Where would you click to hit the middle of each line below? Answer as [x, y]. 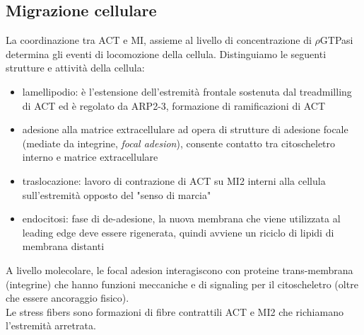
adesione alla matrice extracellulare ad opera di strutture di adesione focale [185, 129]
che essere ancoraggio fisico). [67, 298]
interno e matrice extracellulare [90, 157]
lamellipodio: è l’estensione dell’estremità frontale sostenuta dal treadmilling [187, 91]
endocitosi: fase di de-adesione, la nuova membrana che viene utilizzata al [181, 218]
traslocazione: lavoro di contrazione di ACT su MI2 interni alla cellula [174, 180]
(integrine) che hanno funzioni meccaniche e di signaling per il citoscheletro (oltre [182, 284]
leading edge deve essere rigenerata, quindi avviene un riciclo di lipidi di [178, 232]
